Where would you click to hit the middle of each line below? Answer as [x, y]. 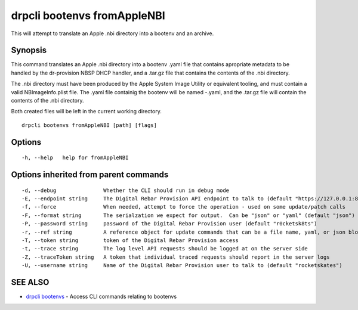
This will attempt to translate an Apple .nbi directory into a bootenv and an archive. [112, 33]
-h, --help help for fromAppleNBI [75, 158]
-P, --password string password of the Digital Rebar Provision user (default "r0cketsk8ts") [169, 224]
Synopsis [29, 50]
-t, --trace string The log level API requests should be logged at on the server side [165, 249]
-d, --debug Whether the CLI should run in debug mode [126, 190]
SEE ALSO [30, 282]
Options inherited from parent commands [90, 175]
